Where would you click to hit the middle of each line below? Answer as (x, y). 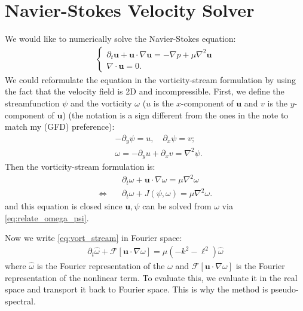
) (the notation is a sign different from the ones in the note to (175, 115)
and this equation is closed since (64, 206)
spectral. (20, 301)
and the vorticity (101, 103)
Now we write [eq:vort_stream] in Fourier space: (94, 238)
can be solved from (177, 206)
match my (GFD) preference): (60, 126)
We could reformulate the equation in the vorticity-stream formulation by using (150, 79)
